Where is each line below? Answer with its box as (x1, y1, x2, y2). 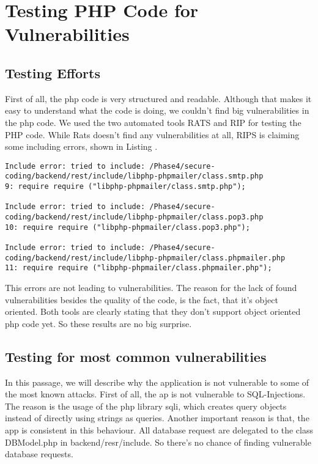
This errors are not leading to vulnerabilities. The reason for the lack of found (5, 281, 297, 293)
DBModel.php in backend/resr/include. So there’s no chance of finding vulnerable (5, 435, 311, 448)
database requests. (5, 447, 73, 460)
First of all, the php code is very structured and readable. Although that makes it (5, 92, 312, 105)
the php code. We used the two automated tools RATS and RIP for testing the (5, 116, 301, 128)
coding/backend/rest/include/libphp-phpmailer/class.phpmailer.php (5, 253, 286, 262)
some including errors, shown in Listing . (5, 140, 158, 153)
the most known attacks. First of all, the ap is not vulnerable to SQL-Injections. (5, 388, 306, 400)
